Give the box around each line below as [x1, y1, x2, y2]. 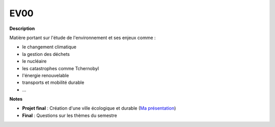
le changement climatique [22, 44, 76, 50]
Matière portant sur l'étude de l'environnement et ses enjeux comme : [9, 35, 156, 41]
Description [9, 25, 35, 31]
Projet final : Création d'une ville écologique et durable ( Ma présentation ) [22, 105, 176, 111]
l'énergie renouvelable [22, 72, 69, 78]
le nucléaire [22, 58, 47, 65]
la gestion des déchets [22, 51, 70, 57]
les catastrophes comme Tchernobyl [22, 65, 99, 71]
